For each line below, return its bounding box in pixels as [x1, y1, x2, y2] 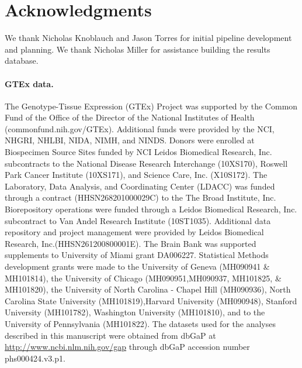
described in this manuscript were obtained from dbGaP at [5, 329, 216, 341]
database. [5, 54, 39, 67]
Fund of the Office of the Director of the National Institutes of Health [5, 111, 255, 123]
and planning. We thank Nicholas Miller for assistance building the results [5, 43, 270, 55]
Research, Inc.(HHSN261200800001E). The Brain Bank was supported [5, 237, 256, 249]
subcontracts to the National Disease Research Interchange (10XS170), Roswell [5, 157, 288, 169]
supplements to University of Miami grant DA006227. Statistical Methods [5, 249, 269, 261]
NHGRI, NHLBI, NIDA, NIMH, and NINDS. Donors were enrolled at [5, 134, 255, 146]
